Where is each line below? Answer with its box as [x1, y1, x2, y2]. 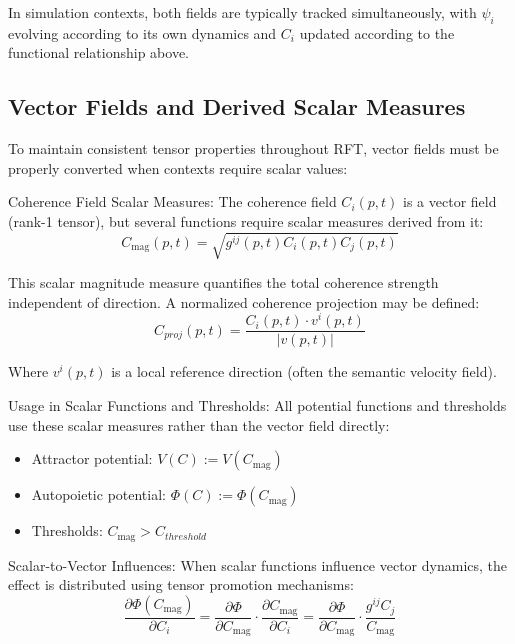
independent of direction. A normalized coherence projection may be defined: [8, 291, 480, 312]
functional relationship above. [8, 42, 189, 63]
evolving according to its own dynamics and [8, 22, 277, 43]
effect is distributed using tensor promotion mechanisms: [8, 574, 354, 595]
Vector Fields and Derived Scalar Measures [8, 91, 466, 122]
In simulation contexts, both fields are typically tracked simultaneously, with [8, 2, 477, 22]
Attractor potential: [31, 448, 153, 469]
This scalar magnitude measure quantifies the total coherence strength [8, 272, 439, 293]
